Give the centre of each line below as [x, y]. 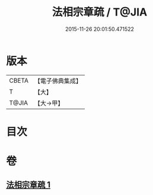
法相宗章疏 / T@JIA [100, 12]
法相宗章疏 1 [28, 185]
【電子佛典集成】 [58, 81]
